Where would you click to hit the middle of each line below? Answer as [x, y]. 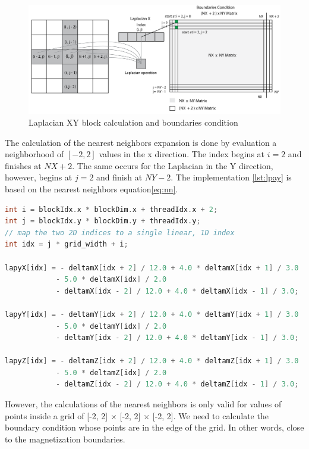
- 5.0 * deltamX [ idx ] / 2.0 [111, 280]
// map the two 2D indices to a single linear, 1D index [120, 233]
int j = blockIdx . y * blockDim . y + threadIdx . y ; [103, 221]
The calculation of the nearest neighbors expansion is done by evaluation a [141, 142]
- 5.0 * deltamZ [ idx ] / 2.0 [111, 372]
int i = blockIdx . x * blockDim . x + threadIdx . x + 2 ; [111, 209]
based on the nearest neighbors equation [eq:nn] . [92, 188]
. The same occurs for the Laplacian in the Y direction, [173, 165]
